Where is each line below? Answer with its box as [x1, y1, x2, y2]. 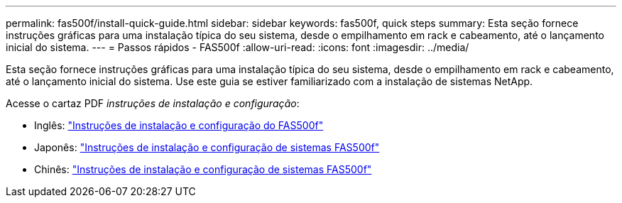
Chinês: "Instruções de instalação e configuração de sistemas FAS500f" [34, 163, 372, 175]
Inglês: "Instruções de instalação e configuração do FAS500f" [34, 119, 324, 131]
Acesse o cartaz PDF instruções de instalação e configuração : [6, 97, 300, 109]
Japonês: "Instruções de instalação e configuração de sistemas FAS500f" [34, 141, 380, 153]
